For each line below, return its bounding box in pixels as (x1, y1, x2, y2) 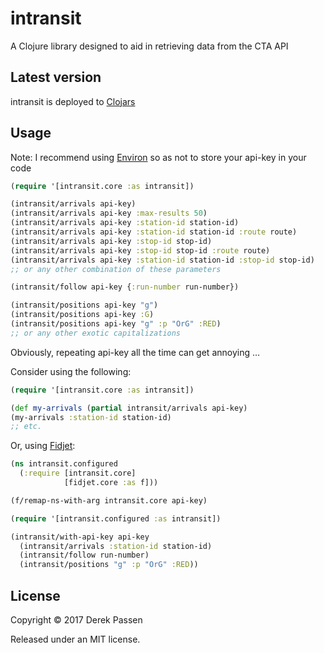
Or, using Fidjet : (10, 440, 76, 452)
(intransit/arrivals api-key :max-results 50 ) (10, 208, 208, 219)
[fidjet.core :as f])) (63, 478, 159, 488)
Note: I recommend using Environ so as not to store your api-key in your (10, 151, 307, 163)
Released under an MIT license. (10, 633, 141, 645)
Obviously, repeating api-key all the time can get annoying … (10, 346, 261, 358)
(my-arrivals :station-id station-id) (10, 412, 172, 422)
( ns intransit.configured (10, 459, 118, 469)
